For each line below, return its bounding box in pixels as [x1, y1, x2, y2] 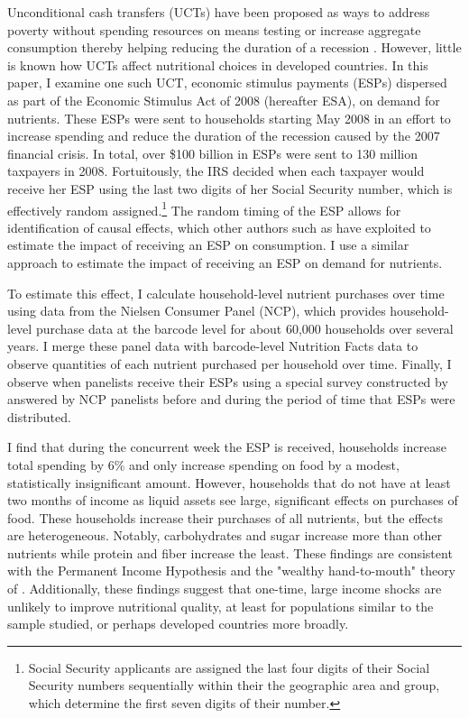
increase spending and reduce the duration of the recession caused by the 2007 [7, 126, 440, 145]
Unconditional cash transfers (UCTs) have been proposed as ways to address [7, 3, 430, 21]
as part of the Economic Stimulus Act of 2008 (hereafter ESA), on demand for [7, 90, 440, 109]
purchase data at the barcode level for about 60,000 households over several [35, 318, 454, 337]
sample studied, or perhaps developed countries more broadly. [7, 614, 349, 633]
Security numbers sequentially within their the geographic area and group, [28, 676, 440, 695]
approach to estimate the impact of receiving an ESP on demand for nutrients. [7, 253, 443, 272]
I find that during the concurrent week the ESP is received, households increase [7, 437, 447, 456]
